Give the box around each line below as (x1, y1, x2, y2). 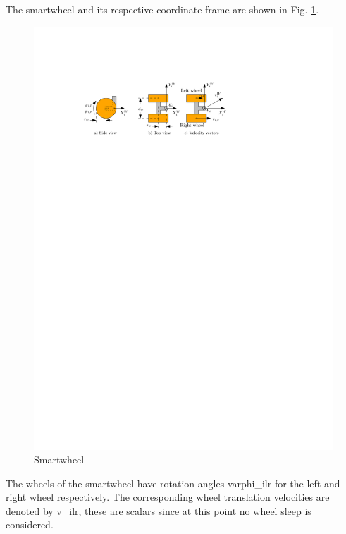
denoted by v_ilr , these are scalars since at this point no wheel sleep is (6, 503, 311, 518)
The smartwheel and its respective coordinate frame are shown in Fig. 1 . (6, 2, 319, 16)
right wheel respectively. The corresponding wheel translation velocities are (6, 490, 330, 504)
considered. (6, 517, 54, 532)
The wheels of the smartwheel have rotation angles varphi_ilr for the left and (6, 475, 340, 490)
